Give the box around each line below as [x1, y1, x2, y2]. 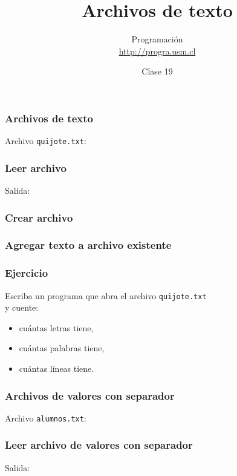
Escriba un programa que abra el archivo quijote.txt [5, 289, 207, 302]
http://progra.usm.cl [118, 44, 196, 57]
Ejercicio [5, 265, 48, 280]
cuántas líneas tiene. [19, 362, 94, 375]
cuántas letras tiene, [19, 321, 94, 334]
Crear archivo [5, 210, 73, 225]
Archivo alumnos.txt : [5, 411, 86, 424]
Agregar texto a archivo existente [5, 237, 172, 253]
